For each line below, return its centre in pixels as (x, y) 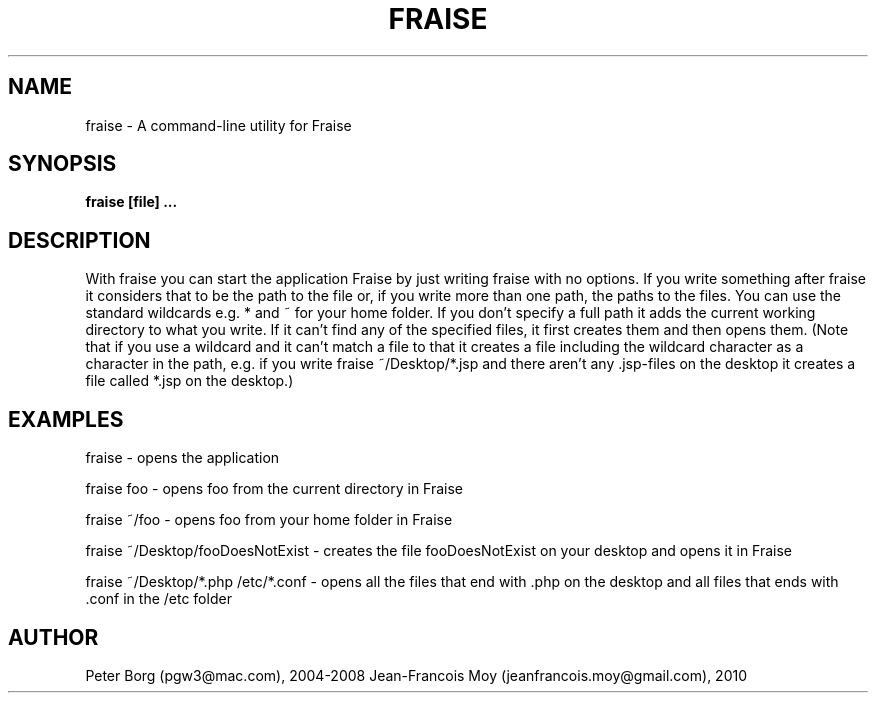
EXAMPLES (66, 419)
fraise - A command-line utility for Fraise (218, 125)
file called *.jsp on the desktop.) (189, 381)
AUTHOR (53, 637)
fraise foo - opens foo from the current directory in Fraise (274, 489)
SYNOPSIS (62, 164)
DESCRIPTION (79, 240)
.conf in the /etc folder (158, 599)
